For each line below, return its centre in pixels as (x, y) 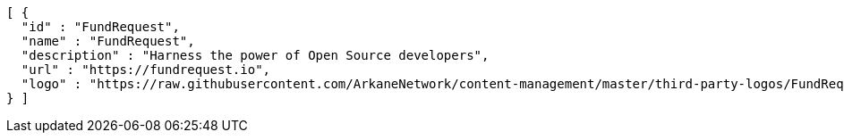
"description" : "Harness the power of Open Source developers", (255, 55)
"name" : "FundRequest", (108, 41)
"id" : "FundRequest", (100, 27)
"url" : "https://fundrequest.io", (146, 70)
